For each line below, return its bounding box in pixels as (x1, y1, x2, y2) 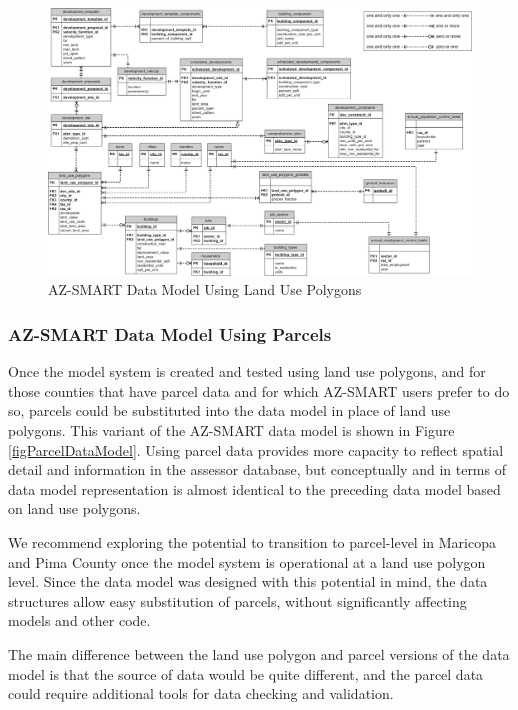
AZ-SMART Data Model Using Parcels (8, 322, 332, 346)
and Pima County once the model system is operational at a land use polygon (8, 551, 486, 572)
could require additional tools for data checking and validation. (8, 683, 394, 704)
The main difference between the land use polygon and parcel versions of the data (8, 644, 510, 665)
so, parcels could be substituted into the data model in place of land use (8, 400, 451, 421)
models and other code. (8, 610, 151, 631)
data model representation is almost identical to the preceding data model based (8, 478, 501, 499)
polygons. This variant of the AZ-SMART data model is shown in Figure (8, 420, 455, 441)
